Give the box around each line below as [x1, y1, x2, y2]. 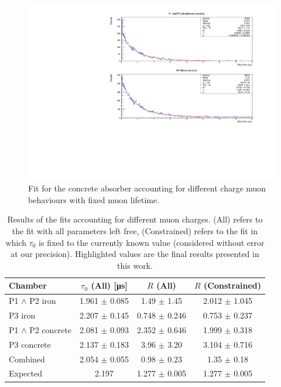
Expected [9, 367, 42, 379]
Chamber [9, 279, 47, 292]
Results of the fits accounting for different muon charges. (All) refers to [7, 213, 263, 225]
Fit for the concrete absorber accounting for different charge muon [28, 182, 266, 194]
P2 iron [29, 294, 56, 307]
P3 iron [9, 309, 36, 321]
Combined [9, 352, 45, 365]
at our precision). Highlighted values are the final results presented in [11, 248, 259, 260]
